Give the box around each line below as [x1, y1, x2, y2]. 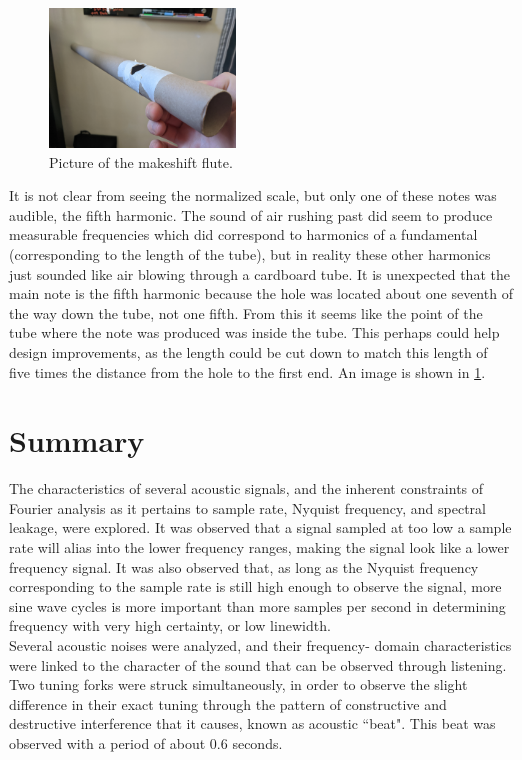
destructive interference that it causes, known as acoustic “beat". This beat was [9, 713, 496, 734]
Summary [9, 420, 145, 461]
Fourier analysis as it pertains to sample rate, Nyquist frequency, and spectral [9, 497, 486, 518]
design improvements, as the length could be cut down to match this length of [9, 341, 488, 362]
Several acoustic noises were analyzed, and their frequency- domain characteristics [9, 635, 512, 656]
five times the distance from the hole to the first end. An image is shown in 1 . [9, 361, 486, 382]
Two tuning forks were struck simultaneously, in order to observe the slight [9, 674, 468, 695]
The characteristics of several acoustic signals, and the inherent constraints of [9, 478, 484, 499]
